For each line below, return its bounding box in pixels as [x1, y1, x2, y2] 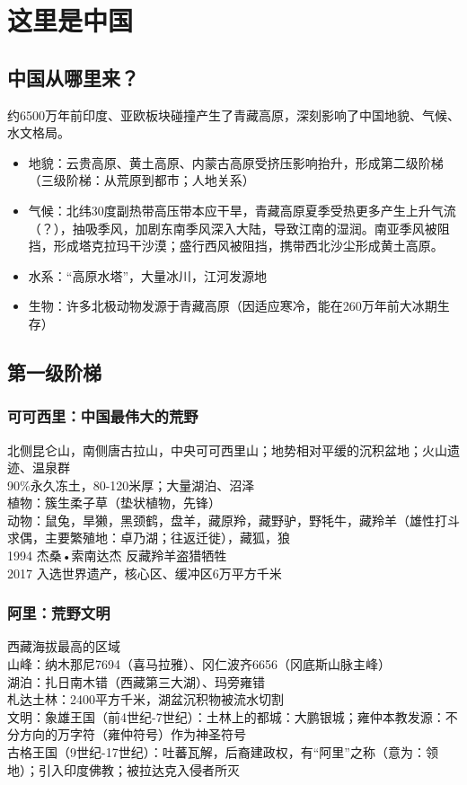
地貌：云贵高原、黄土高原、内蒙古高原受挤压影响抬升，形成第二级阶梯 [28, 153, 444, 172]
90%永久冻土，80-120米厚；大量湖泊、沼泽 [7, 475, 255, 494]
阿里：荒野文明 [7, 602, 110, 624]
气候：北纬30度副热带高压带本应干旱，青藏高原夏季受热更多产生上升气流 [28, 200, 456, 219]
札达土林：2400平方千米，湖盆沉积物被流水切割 [7, 690, 284, 709]
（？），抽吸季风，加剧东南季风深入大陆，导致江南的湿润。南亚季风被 [28, 218, 437, 237]
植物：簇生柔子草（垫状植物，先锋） [7, 493, 221, 512]
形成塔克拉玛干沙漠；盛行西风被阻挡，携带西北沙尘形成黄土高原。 [53, 236, 444, 255]
